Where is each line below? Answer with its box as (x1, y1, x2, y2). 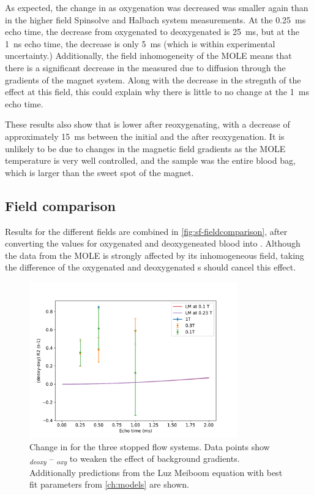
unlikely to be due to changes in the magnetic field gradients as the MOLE (5, 142, 286, 155)
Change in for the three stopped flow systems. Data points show (29, 440, 270, 453)
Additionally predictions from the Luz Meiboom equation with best (29, 466, 283, 478)
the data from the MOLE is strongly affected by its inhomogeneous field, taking (5, 248, 304, 261)
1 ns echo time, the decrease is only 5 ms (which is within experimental (5, 37, 275, 50)
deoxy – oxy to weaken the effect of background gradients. (29, 452, 240, 467)
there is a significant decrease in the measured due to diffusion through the (5, 61, 286, 74)
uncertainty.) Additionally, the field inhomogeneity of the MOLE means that (5, 49, 292, 62)
